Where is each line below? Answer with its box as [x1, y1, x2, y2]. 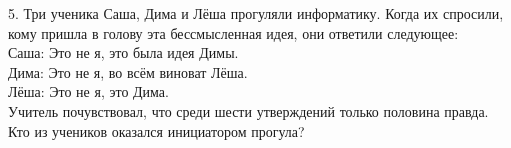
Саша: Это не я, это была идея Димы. [8, 42, 239, 63]
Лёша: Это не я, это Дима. [8, 81, 169, 102]
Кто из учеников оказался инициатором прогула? [8, 120, 305, 141]
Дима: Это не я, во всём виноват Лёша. [8, 61, 248, 82]
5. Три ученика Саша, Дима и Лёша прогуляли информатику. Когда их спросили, [8, 3, 504, 23]
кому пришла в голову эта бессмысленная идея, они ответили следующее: [8, 22, 459, 43]
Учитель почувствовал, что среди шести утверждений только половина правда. [8, 100, 489, 121]
